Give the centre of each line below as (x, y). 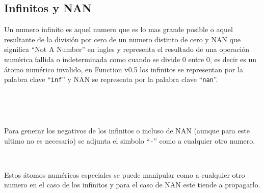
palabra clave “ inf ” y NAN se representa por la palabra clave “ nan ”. (111, 79)
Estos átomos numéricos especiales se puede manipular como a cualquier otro (125, 174)
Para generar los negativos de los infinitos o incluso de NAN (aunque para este (127, 131)
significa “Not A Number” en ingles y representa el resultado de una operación (127, 49)
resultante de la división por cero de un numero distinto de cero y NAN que (122, 39)
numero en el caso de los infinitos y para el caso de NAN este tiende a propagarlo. (132, 185)
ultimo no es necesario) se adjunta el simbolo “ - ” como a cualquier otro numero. (130, 140)
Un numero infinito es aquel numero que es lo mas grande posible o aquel (118, 29)
